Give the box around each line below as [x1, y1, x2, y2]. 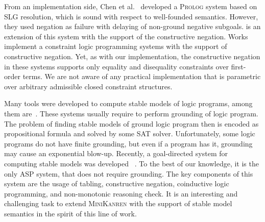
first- [231, 61, 246, 71]
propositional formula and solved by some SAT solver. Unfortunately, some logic [4, 128, 255, 139]
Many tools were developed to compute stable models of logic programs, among [4, 98, 253, 109]
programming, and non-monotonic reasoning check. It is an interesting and [4, 188, 238, 199]
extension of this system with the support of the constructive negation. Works [4, 31, 248, 41]
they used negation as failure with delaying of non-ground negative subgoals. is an [4, 21, 261, 32]
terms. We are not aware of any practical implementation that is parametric [22, 71, 261, 82]
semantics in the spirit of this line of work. [4, 208, 137, 218]
